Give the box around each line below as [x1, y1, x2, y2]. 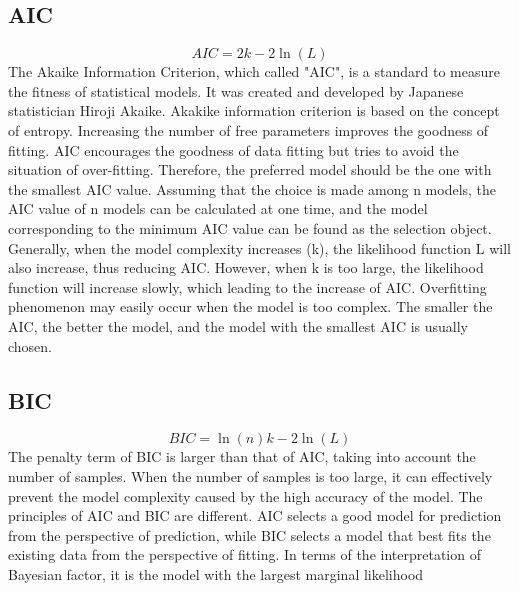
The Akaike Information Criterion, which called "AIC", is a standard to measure [8, 61, 500, 82]
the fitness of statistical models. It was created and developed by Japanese [8, 80, 464, 101]
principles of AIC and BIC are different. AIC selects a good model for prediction [8, 505, 502, 526]
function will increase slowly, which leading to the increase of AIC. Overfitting [8, 276, 487, 297]
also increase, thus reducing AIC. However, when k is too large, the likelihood [8, 257, 484, 278]
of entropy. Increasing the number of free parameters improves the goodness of [8, 119, 489, 140]
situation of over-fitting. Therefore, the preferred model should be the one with [8, 159, 492, 180]
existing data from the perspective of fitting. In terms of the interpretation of [8, 544, 481, 565]
